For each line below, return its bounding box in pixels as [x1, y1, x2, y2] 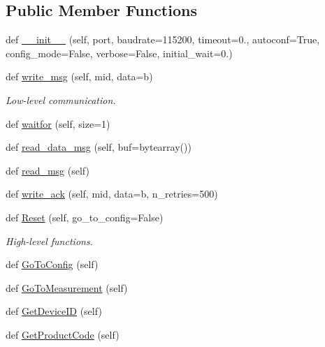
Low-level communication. [6, 92, 116, 107]
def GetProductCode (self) [6, 327, 120, 341]
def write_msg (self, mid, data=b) [6, 69, 153, 84]
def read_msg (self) [6, 163, 89, 177]
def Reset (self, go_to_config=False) [6, 209, 164, 224]
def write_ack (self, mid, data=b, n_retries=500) [6, 186, 218, 201]
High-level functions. [6, 233, 93, 248]
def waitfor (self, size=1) [6, 116, 110, 131]
